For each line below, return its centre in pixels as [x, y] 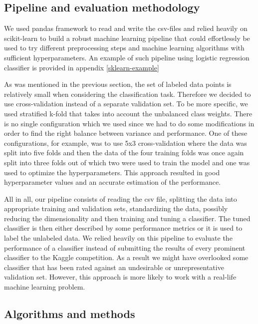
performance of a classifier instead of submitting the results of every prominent [125, 247]
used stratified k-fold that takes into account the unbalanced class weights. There [128, 113]
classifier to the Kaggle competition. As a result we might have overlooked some [126, 257]
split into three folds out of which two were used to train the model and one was [127, 162]
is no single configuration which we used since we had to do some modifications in [129, 123]
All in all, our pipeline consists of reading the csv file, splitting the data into [121, 198]
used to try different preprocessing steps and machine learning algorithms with [124, 48]
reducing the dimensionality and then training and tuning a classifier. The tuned [127, 218]
